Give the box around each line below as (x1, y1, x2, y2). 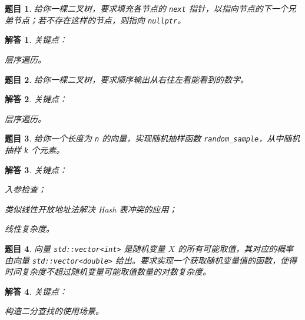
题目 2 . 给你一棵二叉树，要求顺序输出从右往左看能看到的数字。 (5, 73, 248, 85)
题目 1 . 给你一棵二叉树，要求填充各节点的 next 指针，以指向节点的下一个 (5, 2, 288, 14)
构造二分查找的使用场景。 (5, 305, 104, 317)
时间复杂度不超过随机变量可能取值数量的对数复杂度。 (5, 265, 211, 278)
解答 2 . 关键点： (5, 93, 67, 105)
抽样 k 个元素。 (5, 143, 65, 156)
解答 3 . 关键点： (5, 163, 67, 176)
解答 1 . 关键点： (5, 33, 67, 46)
